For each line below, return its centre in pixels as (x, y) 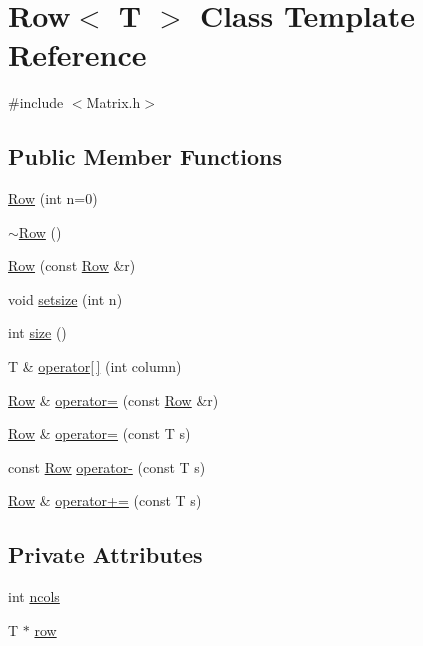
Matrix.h (113, 102)
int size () (37, 332)
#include (36, 102)
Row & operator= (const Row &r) (113, 399)
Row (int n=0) (53, 198)
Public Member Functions (145, 156)
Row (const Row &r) (72, 265)
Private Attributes (105, 554)
